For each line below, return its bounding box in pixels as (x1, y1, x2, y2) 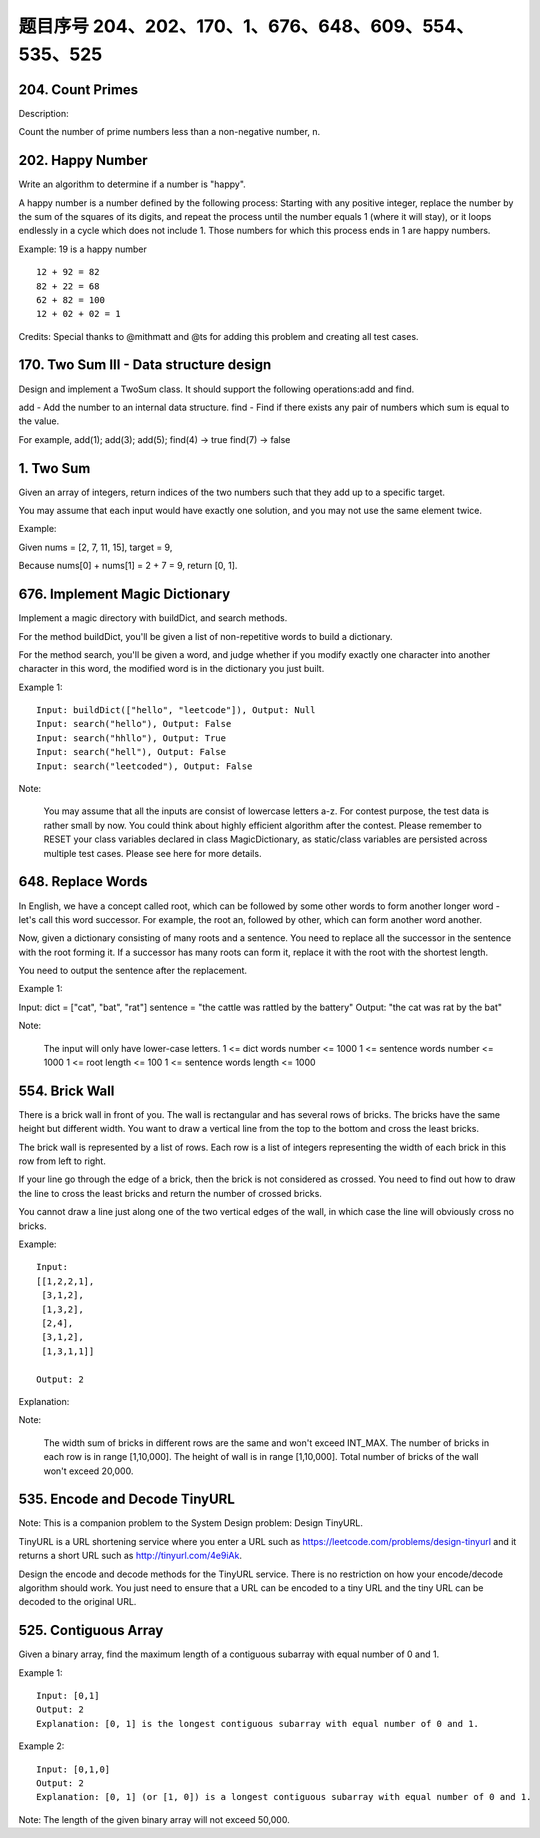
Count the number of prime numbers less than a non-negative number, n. (18, 126, 320, 138)
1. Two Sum (18, 460, 91, 477)
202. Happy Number (18, 152, 149, 169)
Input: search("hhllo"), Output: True (36, 732, 227, 744)
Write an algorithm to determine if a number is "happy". (18, 178, 247, 190)
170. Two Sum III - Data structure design (18, 356, 272, 374)
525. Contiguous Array (18, 1622, 164, 1639)
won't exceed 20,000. (43, 1465, 134, 1477)
